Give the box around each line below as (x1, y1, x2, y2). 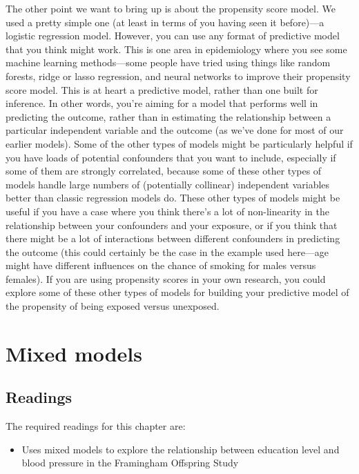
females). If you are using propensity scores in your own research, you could (6, 271, 326, 286)
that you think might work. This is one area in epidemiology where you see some (6, 41, 347, 56)
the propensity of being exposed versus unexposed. (6, 299, 220, 313)
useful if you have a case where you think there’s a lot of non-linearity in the (6, 204, 329, 218)
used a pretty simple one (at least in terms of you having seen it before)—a (6, 14, 324, 29)
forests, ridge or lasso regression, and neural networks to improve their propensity (6, 68, 351, 83)
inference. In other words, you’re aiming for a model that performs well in (6, 96, 318, 110)
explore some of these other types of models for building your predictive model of (6, 285, 349, 299)
